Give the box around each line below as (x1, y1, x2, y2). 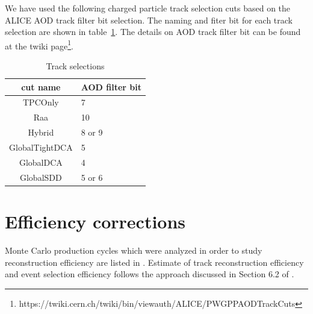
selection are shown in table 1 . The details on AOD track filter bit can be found (5, 25, 301, 38)
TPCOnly (22, 96, 59, 108)
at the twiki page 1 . (5, 37, 73, 52)
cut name (21, 80, 61, 93)
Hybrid (28, 126, 54, 139)
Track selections (46, 60, 105, 72)
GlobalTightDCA (9, 141, 73, 153)
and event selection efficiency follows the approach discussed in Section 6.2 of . (5, 268, 294, 280)
